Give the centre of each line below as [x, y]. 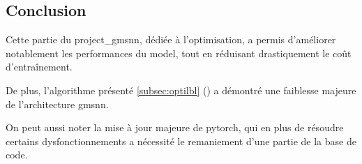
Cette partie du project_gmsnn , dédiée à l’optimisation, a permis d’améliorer [171, 39]
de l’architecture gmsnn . [57, 104]
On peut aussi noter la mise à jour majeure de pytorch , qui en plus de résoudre [175, 127]
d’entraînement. [39, 67]
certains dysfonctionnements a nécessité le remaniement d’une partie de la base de [181, 141]
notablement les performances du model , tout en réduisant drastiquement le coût [179, 53]
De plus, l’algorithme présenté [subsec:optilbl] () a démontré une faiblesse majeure [181, 90]
